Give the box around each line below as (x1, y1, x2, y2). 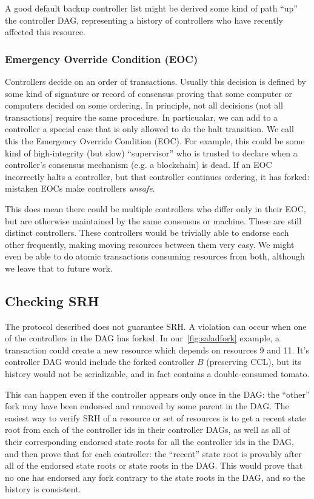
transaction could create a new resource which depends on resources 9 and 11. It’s (5, 343, 309, 356)
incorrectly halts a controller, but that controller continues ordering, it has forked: (5, 170, 310, 183)
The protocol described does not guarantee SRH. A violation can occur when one (5, 320, 307, 332)
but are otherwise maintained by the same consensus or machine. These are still (5, 214, 302, 227)
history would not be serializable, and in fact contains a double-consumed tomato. (5, 367, 310, 380)
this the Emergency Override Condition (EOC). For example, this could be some (5, 134, 305, 147)
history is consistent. (5, 483, 81, 495)
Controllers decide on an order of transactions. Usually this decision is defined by (5, 75, 306, 87)
